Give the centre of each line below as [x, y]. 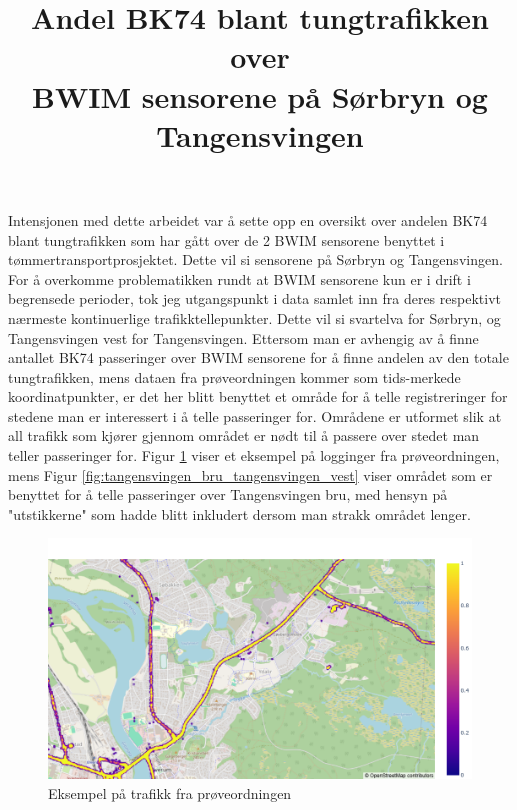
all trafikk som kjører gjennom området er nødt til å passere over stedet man [244, 435]
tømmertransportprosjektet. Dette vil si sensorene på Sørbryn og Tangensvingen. [255, 259]
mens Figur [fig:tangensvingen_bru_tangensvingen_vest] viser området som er [250, 474]
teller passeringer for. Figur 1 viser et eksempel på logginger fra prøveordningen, [254, 455]
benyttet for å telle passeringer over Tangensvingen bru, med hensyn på [228, 494]
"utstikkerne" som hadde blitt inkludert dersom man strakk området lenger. [239, 513]
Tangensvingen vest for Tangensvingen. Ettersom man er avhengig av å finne [243, 337]
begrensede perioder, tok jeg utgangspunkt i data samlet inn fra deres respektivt [254, 298]
